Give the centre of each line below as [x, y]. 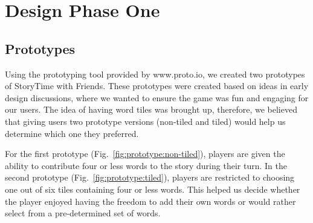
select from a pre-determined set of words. [83, 213]
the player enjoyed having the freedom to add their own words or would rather [150, 201]
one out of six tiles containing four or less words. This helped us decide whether [153, 189]
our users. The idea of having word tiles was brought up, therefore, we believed [151, 109]
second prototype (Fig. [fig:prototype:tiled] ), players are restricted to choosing [150, 177]
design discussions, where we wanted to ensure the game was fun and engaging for [157, 97]
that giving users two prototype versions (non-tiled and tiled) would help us [145, 121]
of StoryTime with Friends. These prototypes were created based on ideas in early [157, 86]
